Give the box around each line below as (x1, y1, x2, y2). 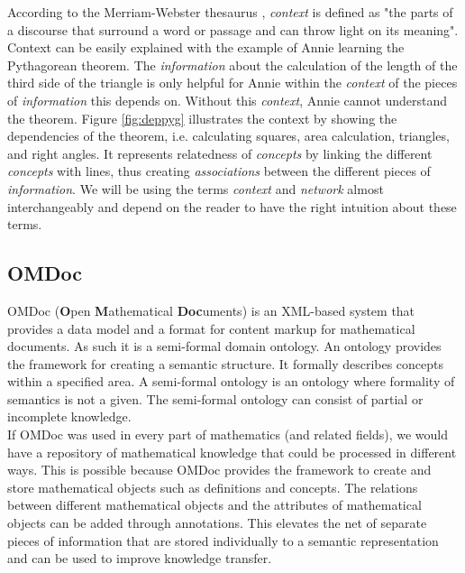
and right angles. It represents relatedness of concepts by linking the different (7, 143, 433, 162)
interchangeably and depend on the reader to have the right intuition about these (7, 197, 457, 216)
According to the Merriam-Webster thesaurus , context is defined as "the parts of (7, 3, 453, 21)
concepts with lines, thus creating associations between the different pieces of (7, 162, 431, 180)
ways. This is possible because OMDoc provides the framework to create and (7, 460, 432, 479)
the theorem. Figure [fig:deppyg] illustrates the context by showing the (7, 108, 397, 127)
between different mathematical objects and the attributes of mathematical (7, 495, 422, 514)
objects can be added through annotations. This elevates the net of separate (7, 513, 427, 532)
